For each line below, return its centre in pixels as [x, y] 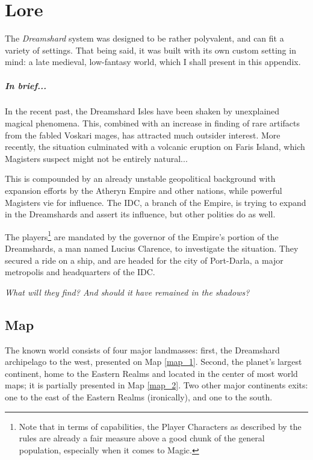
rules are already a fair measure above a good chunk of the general [142, 438]
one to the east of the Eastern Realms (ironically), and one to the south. [139, 397]
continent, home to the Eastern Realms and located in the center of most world [151, 373]
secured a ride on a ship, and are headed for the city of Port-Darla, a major [144, 260]
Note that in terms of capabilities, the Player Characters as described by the [160, 426]
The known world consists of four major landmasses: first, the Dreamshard [142, 350]
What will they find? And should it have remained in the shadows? [127, 292]
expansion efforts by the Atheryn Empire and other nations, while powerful [144, 191]
